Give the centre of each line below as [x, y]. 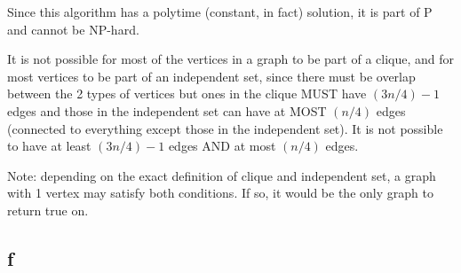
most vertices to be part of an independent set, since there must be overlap [211, 76]
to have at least [49, 146]
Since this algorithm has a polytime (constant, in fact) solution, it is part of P [220, 12]
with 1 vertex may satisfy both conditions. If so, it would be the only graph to [220, 193]
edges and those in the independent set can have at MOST [167, 110]
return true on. [48, 210]
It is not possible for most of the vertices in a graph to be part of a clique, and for [231, 59]
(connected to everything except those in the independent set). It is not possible [225, 128]
